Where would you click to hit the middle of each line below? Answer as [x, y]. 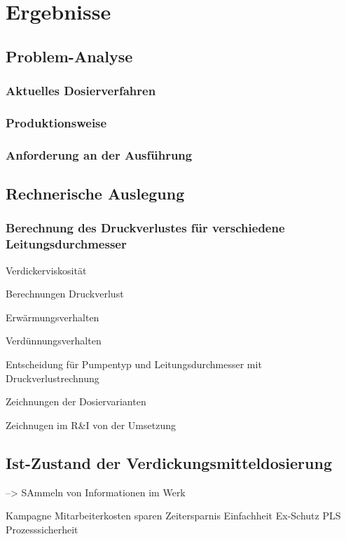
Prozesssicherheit [42, 529]
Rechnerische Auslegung [95, 194]
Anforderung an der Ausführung [99, 154]
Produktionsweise [56, 122]
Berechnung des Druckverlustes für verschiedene [145, 228]
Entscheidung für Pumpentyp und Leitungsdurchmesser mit [134, 364]
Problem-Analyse [69, 56]
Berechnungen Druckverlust [65, 294]
